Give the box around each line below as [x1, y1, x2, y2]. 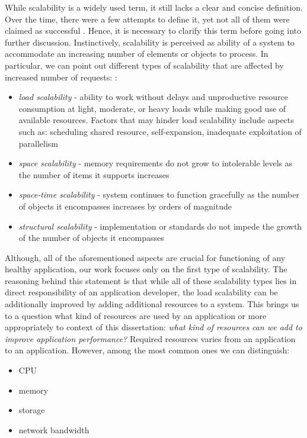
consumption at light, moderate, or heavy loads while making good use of [18, 102, 286, 114]
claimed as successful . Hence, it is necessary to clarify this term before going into [5, 24, 302, 37]
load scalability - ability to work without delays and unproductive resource [18, 91, 289, 103]
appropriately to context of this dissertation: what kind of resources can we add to [5, 321, 302, 333]
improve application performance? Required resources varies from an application [5, 332, 296, 344]
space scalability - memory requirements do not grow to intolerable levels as [18, 157, 293, 169]
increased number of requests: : [5, 70, 117, 83]
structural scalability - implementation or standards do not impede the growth [18, 220, 302, 232]
